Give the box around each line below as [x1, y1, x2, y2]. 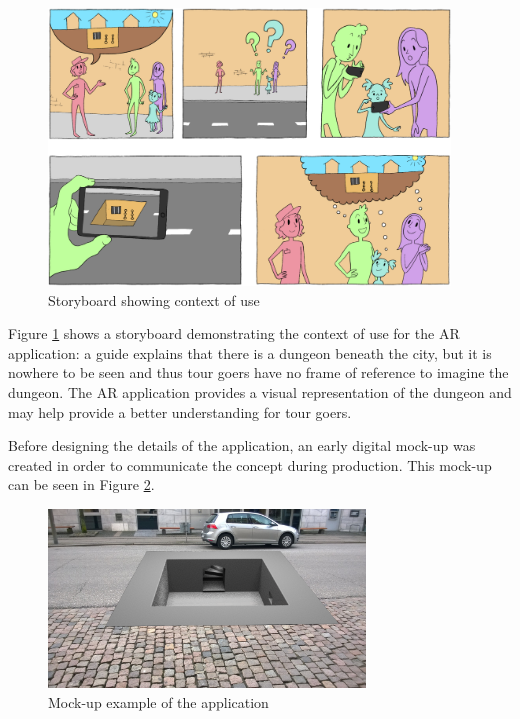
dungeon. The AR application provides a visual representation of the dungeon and [8, 382, 512, 403]
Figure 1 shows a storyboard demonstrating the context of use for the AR [8, 323, 460, 344]
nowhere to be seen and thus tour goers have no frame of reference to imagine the [8, 362, 509, 383]
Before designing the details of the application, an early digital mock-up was [8, 435, 476, 456]
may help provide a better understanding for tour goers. [8, 401, 352, 422]
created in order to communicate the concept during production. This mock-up [8, 454, 492, 475]
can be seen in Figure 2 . [8, 474, 155, 495]
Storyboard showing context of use [48, 289, 260, 310]
